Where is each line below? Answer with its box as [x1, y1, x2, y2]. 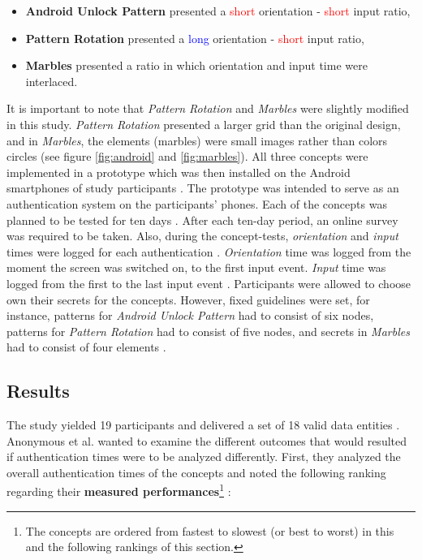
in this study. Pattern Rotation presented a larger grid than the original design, [6, 115, 401, 132]
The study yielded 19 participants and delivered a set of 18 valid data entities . [6, 416, 400, 433]
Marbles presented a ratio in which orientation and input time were [25, 57, 368, 74]
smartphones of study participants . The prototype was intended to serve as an [6, 179, 399, 196]
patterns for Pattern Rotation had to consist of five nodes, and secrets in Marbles [6, 322, 410, 339]
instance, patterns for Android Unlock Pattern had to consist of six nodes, [6, 307, 374, 324]
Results [6, 378, 70, 403]
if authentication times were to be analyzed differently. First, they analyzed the [6, 448, 401, 465]
